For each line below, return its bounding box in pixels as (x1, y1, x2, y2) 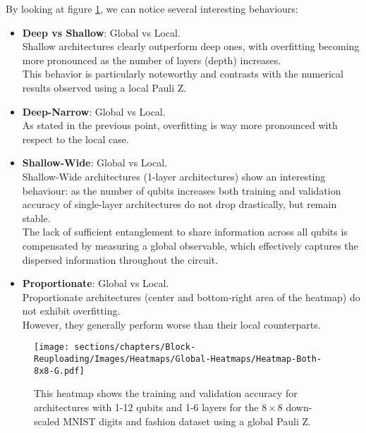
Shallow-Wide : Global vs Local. (22, 155, 167, 170)
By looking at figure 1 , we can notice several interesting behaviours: (6, 1, 298, 16)
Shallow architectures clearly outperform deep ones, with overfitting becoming (22, 39, 360, 54)
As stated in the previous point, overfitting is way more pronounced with (22, 118, 338, 133)
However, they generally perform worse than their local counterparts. (22, 317, 321, 331)
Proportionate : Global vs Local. (22, 276, 169, 291)
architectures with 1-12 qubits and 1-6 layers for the (34, 400, 259, 415)
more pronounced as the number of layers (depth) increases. (22, 52, 281, 67)
